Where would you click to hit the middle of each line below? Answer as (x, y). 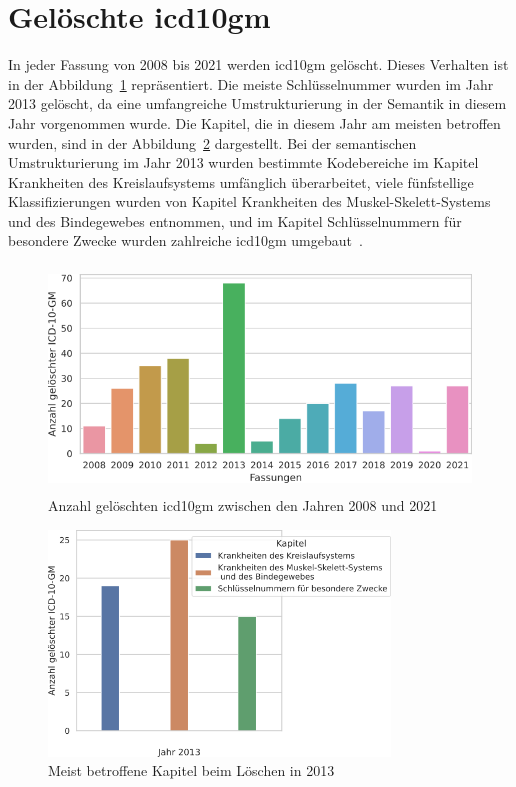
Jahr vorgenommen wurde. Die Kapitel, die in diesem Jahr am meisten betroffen (254, 122)
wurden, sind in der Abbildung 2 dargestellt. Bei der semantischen (212, 142)
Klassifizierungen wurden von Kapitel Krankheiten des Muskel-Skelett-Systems (249, 201)
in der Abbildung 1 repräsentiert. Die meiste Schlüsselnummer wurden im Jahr (251, 83)
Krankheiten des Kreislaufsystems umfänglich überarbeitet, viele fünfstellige (241, 181)
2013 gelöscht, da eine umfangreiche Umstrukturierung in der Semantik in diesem (257, 103)
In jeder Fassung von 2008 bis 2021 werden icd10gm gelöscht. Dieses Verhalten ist (258, 64)
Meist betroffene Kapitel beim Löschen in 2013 (191, 770)
